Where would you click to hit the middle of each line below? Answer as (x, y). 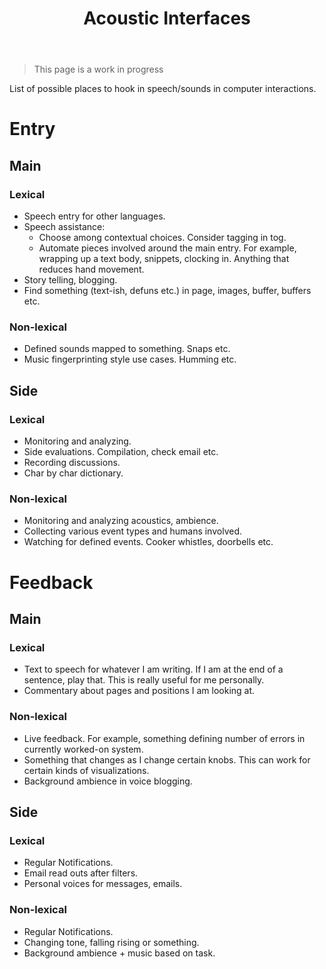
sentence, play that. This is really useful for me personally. (144, 680)
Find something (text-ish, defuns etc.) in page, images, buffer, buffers (167, 291)
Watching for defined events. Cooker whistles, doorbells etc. (148, 542)
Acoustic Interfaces (167, 18)
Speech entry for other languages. (94, 216)
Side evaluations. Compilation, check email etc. (121, 452)
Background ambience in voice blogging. (108, 781)
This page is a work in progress (98, 69)
